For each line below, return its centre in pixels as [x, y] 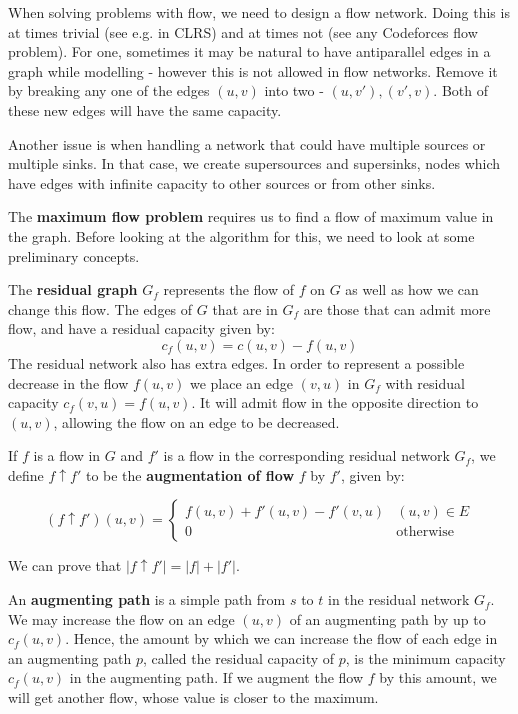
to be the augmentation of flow [190, 474]
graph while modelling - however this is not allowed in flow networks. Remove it [253, 70]
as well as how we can [412, 289]
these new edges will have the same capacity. [145, 109]
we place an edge [241, 382]
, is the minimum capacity [425, 657]
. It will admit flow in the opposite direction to [335, 402]
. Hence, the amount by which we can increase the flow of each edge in [281, 638]
